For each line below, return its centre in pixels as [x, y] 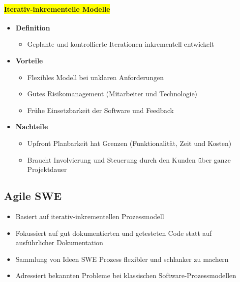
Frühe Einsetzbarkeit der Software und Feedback [101, 110]
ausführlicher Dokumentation [59, 242]
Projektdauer [47, 169]
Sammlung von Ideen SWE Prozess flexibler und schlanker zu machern [122, 259]
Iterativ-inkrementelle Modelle [57, 9]
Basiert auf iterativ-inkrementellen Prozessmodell [90, 216]
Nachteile [32, 127]
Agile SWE [33, 196]
